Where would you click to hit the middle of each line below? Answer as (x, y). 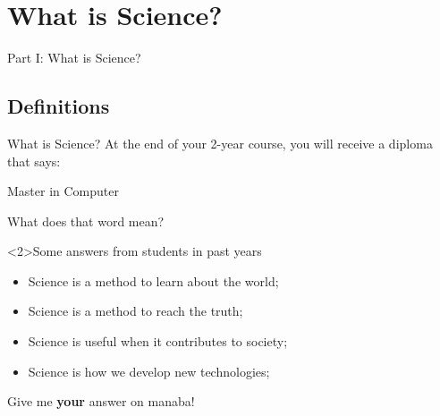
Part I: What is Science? (74, 58)
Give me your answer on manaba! (101, 401)
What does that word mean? (86, 221)
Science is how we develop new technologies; (149, 371)
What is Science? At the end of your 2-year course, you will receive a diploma (220, 143)
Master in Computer (63, 191)
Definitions (59, 106)
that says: (34, 161)
